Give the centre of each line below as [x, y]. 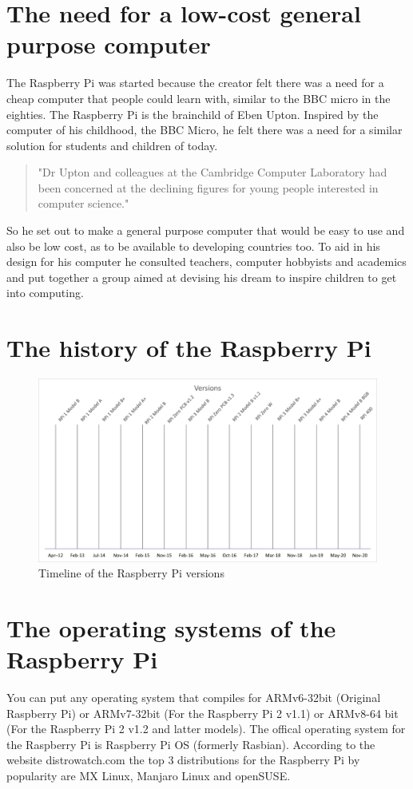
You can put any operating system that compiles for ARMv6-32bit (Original [194, 698]
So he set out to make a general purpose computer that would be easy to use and [206, 230]
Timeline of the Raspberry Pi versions [131, 573]
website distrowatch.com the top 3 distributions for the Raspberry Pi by [183, 760]
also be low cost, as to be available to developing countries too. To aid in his [193, 246]
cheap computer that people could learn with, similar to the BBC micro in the [199, 98]
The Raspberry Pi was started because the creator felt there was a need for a [195, 83]
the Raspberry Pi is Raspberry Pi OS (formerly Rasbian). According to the [191, 744]
